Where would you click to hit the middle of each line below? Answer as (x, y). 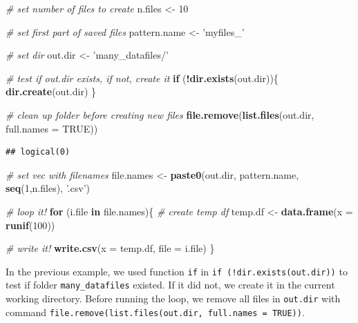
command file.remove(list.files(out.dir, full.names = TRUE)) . (155, 312)
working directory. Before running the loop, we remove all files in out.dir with (173, 298)
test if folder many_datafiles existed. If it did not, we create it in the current (170, 285)
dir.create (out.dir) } (51, 91)
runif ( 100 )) (30, 225)
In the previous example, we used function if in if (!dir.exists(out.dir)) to (177, 271)
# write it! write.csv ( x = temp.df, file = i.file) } (110, 248)
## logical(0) (38, 152)
